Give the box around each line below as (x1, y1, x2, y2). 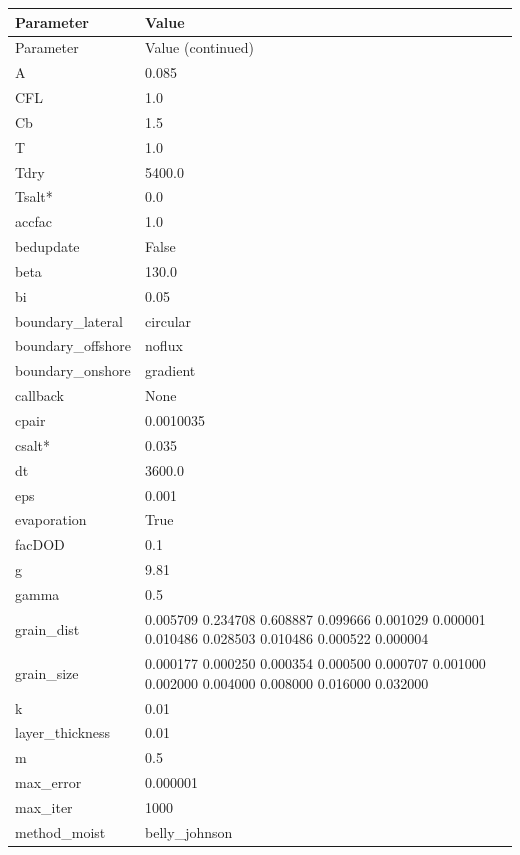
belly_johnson (145, 821, 233, 842)
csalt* (15, 434, 51, 455)
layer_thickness (15, 722, 111, 743)
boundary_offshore (15, 335, 132, 356)
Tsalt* (15, 186, 53, 207)
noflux (145, 335, 183, 356)
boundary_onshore (15, 360, 131, 381)
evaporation (15, 509, 87, 530)
